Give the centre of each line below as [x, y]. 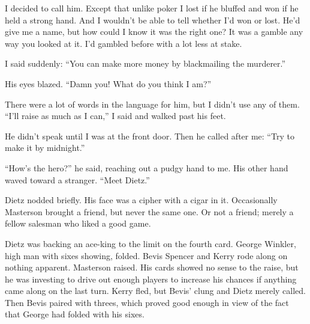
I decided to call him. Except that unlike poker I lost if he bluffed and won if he [152, 8]
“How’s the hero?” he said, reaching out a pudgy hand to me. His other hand [147, 167]
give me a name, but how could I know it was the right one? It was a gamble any [154, 32]
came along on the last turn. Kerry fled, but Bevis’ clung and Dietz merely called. [155, 291]
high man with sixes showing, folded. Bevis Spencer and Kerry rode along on [146, 255]
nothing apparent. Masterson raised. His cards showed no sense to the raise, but [152, 267]
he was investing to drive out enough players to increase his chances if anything [151, 279]
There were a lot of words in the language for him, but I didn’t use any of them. [152, 104]
